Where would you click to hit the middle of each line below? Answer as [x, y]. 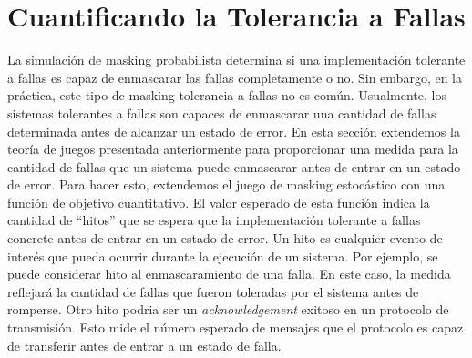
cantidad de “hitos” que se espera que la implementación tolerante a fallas [214, 220]
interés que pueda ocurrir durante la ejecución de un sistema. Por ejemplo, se [223, 256]
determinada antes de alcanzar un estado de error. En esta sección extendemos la [234, 131]
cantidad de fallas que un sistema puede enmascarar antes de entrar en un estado [234, 166]
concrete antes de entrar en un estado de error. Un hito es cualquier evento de [225, 238]
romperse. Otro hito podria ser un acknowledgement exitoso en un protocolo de [228, 309]
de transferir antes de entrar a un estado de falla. [144, 345]
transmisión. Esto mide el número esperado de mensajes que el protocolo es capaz [236, 327]
